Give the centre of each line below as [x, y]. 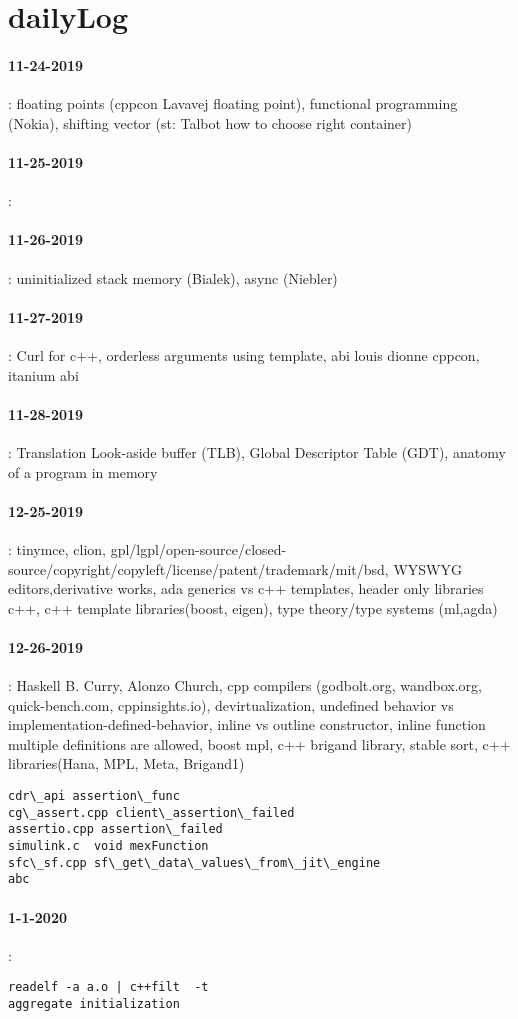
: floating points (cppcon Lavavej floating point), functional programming [233, 103]
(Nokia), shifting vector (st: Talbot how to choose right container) [210, 122]
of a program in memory [83, 471]
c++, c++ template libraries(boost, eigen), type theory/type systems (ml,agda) [253, 607]
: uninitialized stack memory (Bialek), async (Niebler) [173, 277]
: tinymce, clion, [57, 548]
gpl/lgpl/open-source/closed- [198, 548]
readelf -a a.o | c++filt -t [108, 987]
